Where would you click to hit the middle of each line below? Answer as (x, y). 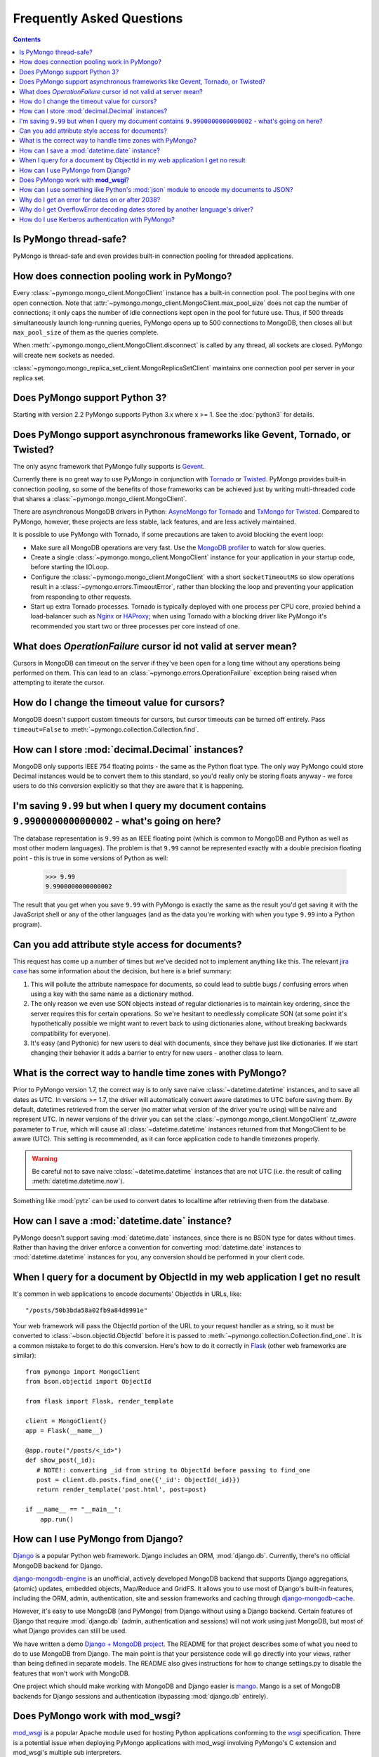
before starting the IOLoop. (69, 567)
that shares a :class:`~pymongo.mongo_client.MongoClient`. (100, 499)
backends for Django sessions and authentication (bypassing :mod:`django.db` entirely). (140, 1696)
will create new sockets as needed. (64, 355)
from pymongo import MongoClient (83, 1372)
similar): (25, 1356)
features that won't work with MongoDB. (72, 1673)
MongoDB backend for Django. (58, 1565)
